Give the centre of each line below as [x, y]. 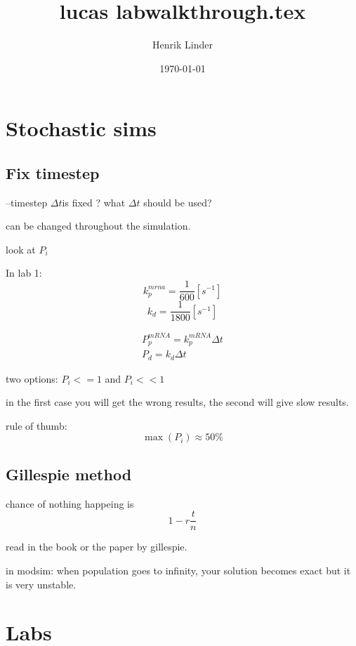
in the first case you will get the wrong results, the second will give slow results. [177, 402]
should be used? [178, 202]
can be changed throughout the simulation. [98, 226]
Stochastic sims [81, 128]
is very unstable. [41, 584]
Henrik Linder [183, 45]
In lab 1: [24, 273]
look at [21, 249]
